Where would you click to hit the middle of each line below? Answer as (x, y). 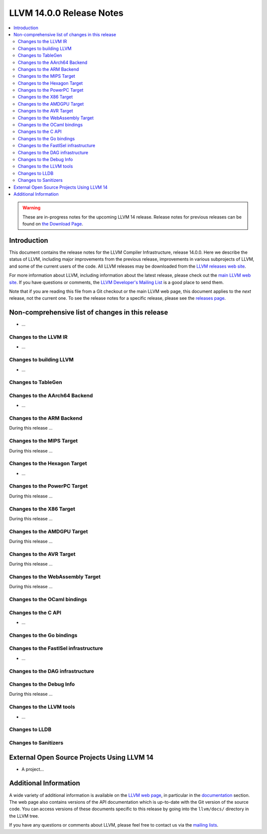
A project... (33, 769)
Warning (31, 208)
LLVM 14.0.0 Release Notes (66, 13)
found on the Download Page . (53, 224)
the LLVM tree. (24, 816)
